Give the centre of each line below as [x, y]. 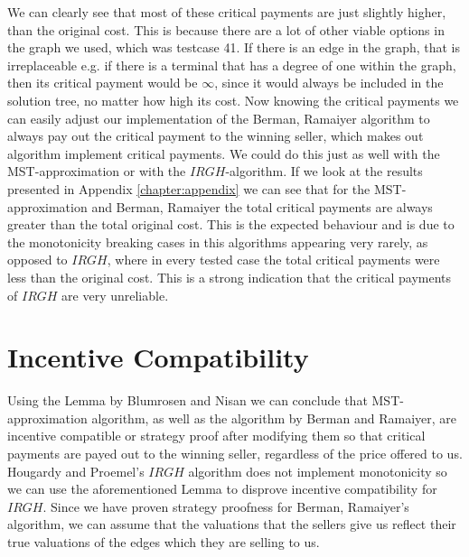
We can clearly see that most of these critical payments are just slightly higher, [227, 12]
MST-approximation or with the [97, 171]
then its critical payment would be [103, 83]
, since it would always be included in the [329, 83]
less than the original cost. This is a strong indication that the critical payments [230, 277]
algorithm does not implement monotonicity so [318, 471]
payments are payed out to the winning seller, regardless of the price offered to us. [235, 453]
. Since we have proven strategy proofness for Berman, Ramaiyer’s [226, 506]
